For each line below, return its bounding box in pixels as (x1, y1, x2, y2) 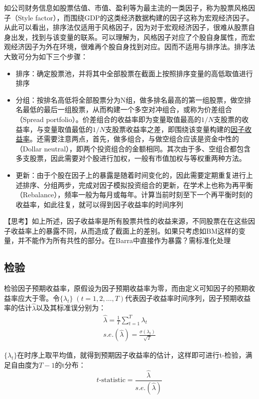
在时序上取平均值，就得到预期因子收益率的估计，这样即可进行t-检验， (17, 350, 246, 360)
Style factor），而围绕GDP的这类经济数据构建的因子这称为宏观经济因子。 (17, 12, 254, 22)
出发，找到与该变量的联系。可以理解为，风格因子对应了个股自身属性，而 (10, 31, 248, 42)
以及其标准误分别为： (36, 302, 106, 313)
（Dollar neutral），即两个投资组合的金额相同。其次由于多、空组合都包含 (15, 143, 251, 153)
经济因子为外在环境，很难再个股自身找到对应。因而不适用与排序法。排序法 (10, 41, 255, 52)
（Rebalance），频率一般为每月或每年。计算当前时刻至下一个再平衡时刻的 (15, 189, 253, 200)
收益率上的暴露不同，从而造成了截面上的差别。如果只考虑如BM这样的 (10, 225, 239, 236)
